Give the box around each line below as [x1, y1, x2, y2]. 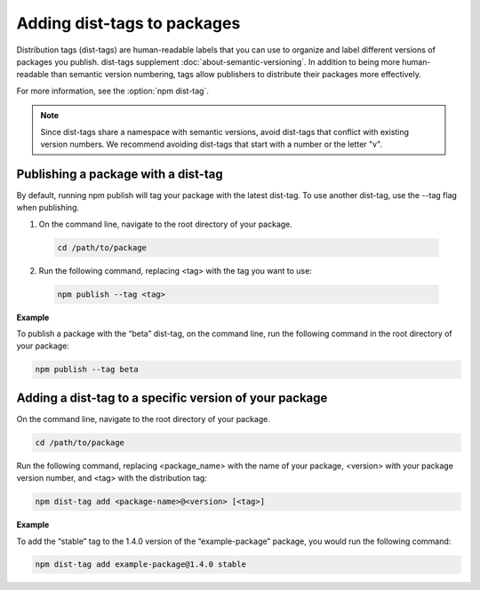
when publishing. [16, 203, 80, 213]
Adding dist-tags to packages [16, 13, 241, 33]
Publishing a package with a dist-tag [16, 166, 224, 181]
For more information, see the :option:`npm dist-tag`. [16, 85, 209, 96]
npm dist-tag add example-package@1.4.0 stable [35, 560, 246, 570]
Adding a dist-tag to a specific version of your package [16, 390, 328, 405]
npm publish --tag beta [35, 364, 140, 375]
